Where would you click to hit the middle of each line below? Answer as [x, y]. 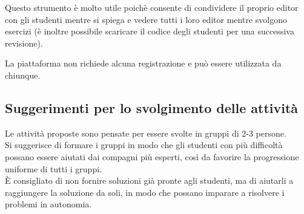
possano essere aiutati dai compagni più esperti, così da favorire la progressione [152, 156]
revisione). [24, 43]
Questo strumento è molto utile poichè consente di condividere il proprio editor [152, 7]
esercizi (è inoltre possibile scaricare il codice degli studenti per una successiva [150, 31]
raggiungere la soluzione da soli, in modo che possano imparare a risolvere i [145, 192]
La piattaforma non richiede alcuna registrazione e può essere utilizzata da [143, 63]
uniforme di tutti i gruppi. [53, 168]
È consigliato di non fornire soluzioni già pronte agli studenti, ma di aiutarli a [149, 180]
